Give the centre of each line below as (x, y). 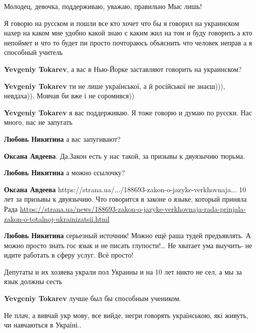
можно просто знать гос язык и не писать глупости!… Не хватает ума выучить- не (128, 245)
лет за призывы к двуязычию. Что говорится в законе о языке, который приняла (126, 199)
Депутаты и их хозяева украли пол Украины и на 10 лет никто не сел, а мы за (123, 271)
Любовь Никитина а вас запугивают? (63, 139)
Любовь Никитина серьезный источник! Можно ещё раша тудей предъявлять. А (128, 235)
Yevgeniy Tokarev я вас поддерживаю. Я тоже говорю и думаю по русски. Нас (128, 112)
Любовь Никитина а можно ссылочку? (64, 172)
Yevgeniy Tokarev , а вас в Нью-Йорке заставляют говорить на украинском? (123, 69)
